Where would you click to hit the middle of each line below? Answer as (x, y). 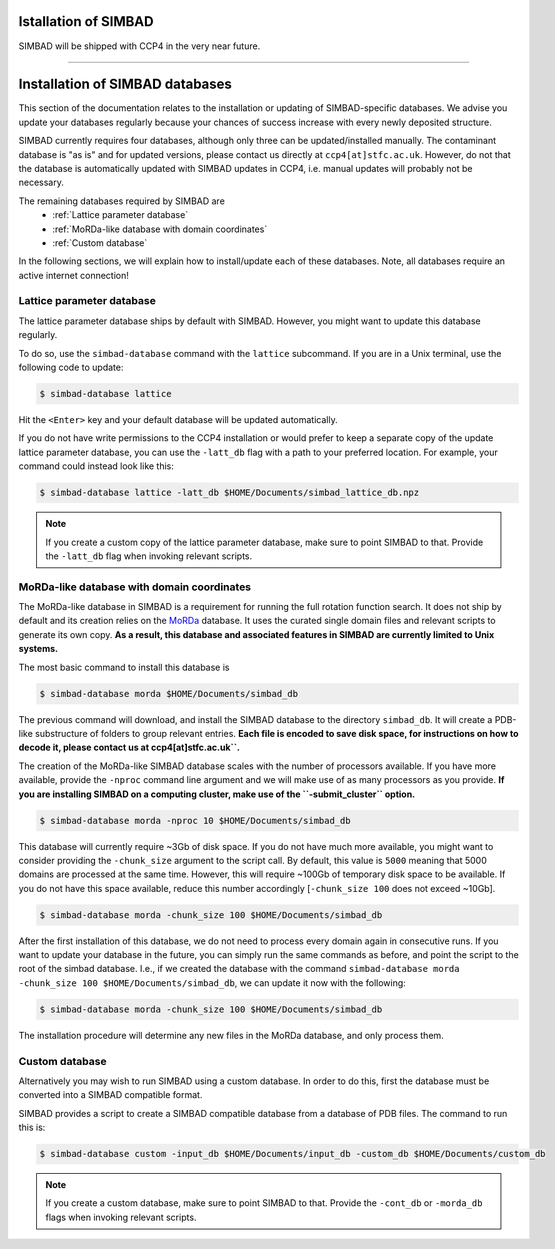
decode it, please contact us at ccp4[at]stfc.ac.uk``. (129, 747)
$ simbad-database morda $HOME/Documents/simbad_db (169, 693)
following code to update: (71, 367)
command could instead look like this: (96, 466)
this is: (32, 1127)
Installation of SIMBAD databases (125, 84)
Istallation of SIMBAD (86, 21)
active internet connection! (73, 275)
